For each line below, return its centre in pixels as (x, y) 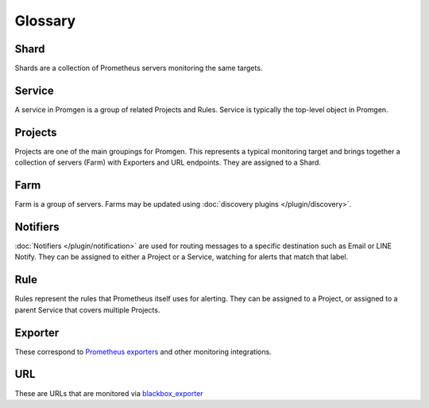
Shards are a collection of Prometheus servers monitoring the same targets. (139, 68)
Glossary (45, 21)
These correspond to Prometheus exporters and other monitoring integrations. (143, 352)
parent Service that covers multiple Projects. (87, 309)
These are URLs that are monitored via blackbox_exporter (109, 393)
